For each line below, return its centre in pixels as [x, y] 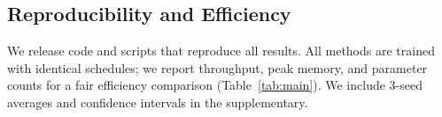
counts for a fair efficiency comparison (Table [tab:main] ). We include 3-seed [215, 85]
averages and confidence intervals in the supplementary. [158, 102]
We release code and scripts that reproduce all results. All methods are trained [221, 51]
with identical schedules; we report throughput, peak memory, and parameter [217, 67]
